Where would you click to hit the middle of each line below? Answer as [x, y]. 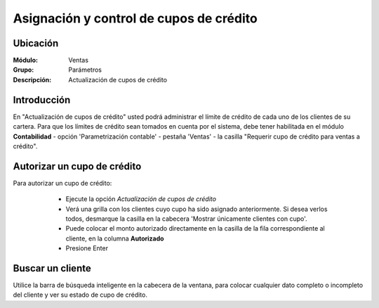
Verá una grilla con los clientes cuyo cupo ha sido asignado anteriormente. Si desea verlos [197, 209]
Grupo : [24, 70]
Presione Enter [87, 248]
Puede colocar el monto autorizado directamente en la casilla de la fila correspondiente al [195, 229]
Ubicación [36, 43]
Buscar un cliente [52, 268]
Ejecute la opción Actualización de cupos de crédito [141, 199]
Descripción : [32, 79]
